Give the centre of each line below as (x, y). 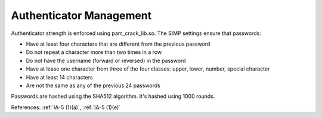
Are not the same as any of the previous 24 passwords (93, 85)
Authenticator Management (81, 15)
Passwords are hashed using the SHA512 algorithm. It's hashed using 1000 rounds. (113, 96)
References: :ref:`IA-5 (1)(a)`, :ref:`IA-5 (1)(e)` (66, 107)
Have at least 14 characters (59, 77)
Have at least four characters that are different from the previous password (118, 44)
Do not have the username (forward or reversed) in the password (106, 60)
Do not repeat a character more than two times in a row (94, 52)
